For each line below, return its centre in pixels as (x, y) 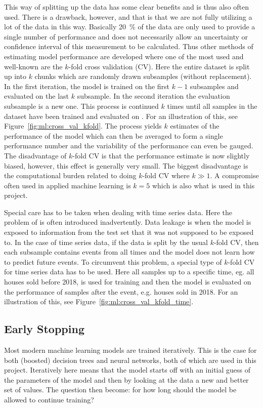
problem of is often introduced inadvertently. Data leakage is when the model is (128, 222)
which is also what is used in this (203, 185)
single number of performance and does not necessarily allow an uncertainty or (126, 36)
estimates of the (195, 126)
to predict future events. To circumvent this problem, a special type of (113, 261)
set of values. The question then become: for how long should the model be (120, 390)
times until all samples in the (212, 106)
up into (15, 76)
